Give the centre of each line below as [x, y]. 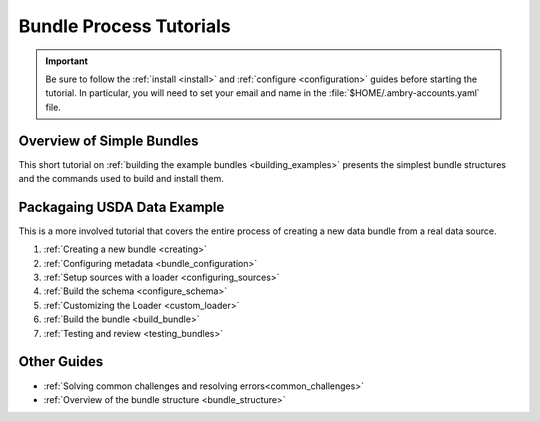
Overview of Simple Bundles [108, 140]
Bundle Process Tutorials [124, 26]
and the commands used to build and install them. [121, 179]
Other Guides [61, 361]
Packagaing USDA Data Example [121, 206]
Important [67, 61]
